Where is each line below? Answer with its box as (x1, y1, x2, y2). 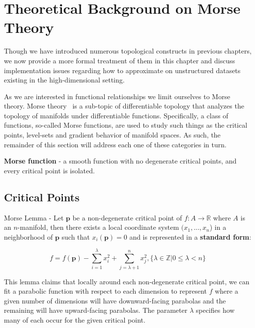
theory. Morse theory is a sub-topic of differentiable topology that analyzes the (4, 101, 244, 111)
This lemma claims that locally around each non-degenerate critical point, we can (4, 276, 250, 286)
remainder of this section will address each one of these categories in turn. (4, 139, 227, 149)
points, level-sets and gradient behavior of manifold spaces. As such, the (4, 130, 221, 140)
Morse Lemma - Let (4, 212, 64, 222)
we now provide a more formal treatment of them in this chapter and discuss (4, 55, 235, 65)
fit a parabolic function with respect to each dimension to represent (4, 286, 207, 296)
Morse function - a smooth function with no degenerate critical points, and (4, 156, 237, 166)
